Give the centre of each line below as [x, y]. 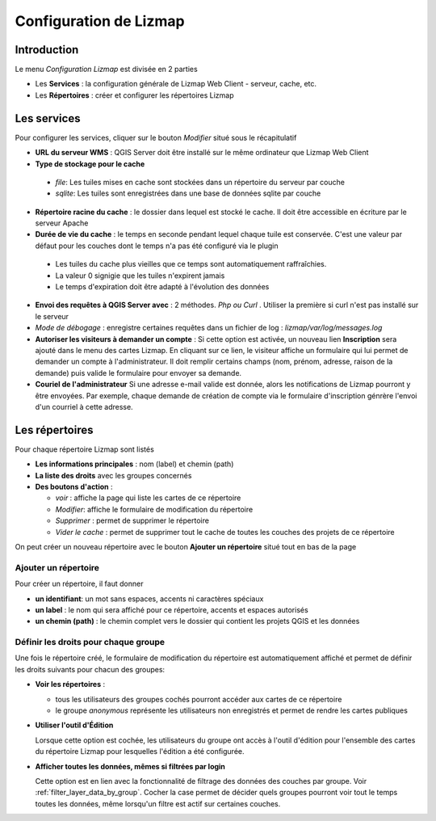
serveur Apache [62, 223]
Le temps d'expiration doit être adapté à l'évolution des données [162, 287]
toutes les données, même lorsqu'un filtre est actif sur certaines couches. [158, 803]
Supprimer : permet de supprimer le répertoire [132, 520]
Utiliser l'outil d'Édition [74, 725]
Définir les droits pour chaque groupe [90, 642]
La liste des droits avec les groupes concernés [113, 475]
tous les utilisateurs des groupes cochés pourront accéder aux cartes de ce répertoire [199, 699]
